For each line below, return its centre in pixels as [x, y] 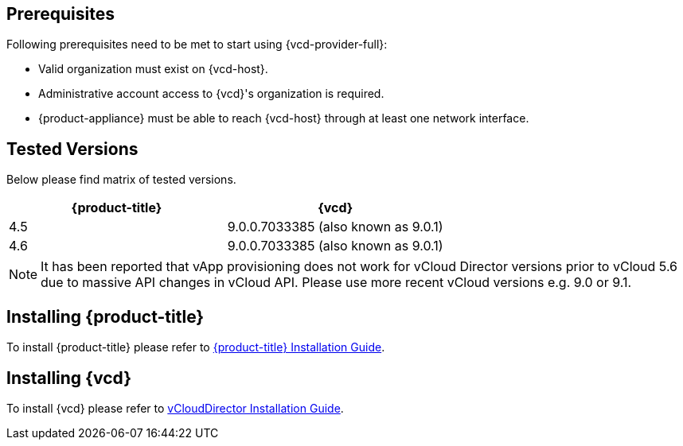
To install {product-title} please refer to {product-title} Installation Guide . [196, 347]
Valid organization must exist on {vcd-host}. [153, 69]
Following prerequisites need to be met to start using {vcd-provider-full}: [197, 45]
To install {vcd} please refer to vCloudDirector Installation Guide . [175, 408]
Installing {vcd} [69, 378]
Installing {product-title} [105, 316]
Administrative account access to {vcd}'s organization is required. [211, 94]
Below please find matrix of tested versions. [121, 180]
